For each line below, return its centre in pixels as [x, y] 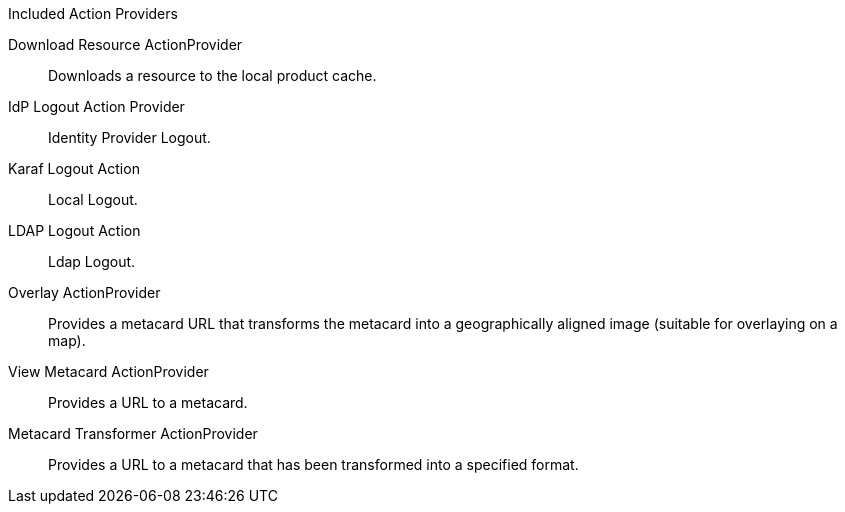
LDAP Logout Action [74, 230]
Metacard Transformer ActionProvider [133, 433]
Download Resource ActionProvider [125, 44]
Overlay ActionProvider [84, 292]
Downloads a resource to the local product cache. [212, 75]
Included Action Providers [93, 13]
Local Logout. [93, 199]
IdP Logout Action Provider [96, 106]
